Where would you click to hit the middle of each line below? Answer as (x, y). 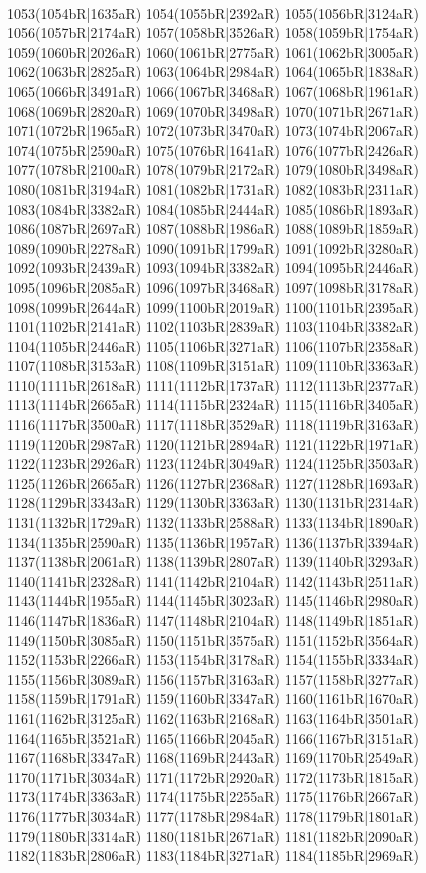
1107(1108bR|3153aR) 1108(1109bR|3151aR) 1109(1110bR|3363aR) (213, 365)
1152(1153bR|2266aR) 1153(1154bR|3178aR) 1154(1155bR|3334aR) (213, 659)
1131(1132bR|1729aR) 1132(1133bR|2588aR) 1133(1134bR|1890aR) (213, 522)
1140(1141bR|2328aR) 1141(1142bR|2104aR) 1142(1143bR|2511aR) (213, 580)
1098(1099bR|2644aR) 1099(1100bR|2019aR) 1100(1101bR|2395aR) (213, 306)
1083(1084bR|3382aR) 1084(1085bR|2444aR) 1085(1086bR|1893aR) (213, 208)
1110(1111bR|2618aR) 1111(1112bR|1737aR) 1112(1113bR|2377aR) (213, 384)
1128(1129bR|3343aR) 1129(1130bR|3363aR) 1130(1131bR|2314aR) (213, 502)
